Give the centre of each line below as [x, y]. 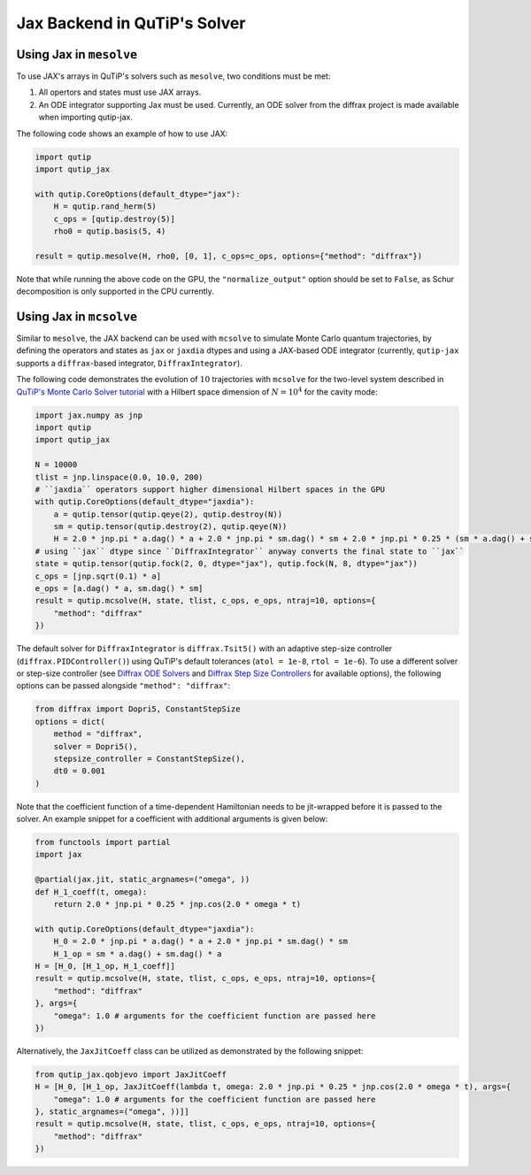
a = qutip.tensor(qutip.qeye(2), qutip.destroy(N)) [168, 514]
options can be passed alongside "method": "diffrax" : [123, 686]
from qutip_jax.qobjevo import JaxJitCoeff [131, 1074]
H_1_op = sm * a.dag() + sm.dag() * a [138, 954]
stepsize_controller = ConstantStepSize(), [149, 758]
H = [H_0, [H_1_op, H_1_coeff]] [105, 966]
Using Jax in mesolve [77, 54]
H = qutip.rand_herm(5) [105, 207]
